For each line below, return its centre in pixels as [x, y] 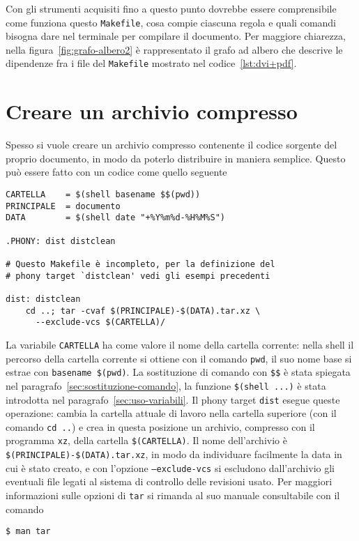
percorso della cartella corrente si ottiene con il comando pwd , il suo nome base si [179, 358]
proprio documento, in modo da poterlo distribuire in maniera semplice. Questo [176, 158]
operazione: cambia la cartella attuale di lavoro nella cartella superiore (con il [171, 413]
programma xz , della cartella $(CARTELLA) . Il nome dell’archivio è [146, 440]
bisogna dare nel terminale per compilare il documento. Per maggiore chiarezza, [176, 36]
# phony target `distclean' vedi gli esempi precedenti [138, 276]
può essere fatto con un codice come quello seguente [116, 172]
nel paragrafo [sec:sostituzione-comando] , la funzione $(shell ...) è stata [166, 385]
